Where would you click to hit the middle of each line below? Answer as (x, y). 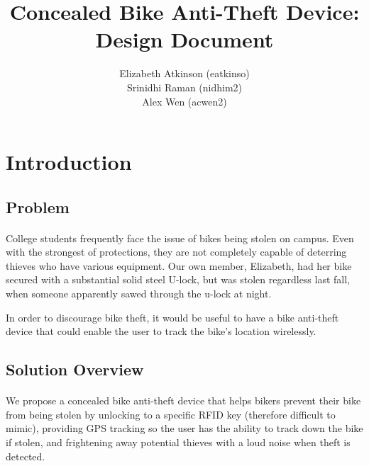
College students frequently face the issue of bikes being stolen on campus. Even (180, 238)
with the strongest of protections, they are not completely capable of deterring (176, 252)
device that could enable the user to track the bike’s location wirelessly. (161, 331)
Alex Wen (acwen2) (184, 101)
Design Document (184, 39)
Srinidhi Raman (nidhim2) (184, 87)
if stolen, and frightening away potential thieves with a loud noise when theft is (178, 442)
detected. (26, 456)
